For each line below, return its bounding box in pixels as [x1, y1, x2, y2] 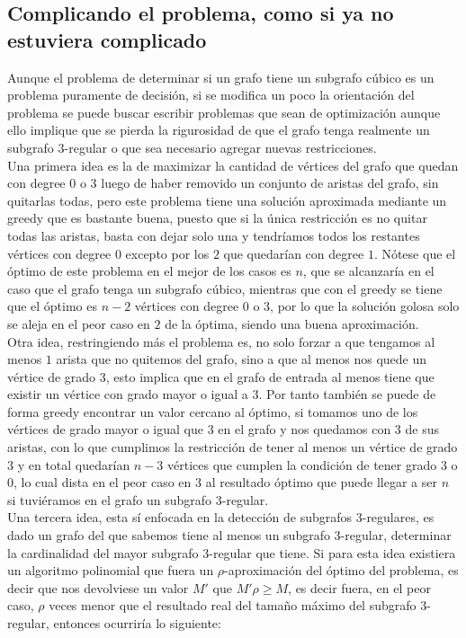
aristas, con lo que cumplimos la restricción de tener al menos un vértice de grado [7, 438, 458, 456]
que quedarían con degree [223, 244, 364, 262]
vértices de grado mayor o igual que [7, 420, 203, 439]
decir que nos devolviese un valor [7, 578, 189, 597]
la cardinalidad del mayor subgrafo [7, 543, 199, 562]
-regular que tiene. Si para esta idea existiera [209, 543, 456, 562]
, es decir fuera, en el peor [288, 578, 431, 597]
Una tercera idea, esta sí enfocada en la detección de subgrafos [7, 508, 353, 527]
